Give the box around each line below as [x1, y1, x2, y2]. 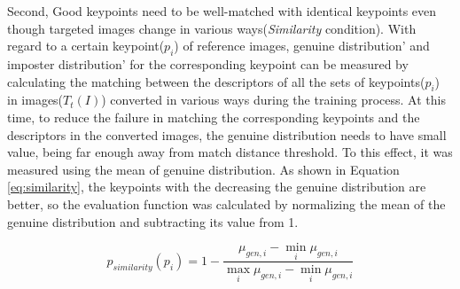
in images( [7, 90, 64, 109]
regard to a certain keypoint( [7, 36, 165, 55]
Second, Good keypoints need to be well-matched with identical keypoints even [7, 2, 437, 20]
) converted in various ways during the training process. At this [101, 90, 446, 109]
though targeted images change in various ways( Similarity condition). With [7, 19, 417, 37]
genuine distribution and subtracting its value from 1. [7, 212, 299, 230]
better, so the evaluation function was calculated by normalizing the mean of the [7, 194, 446, 213]
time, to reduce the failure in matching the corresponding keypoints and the [7, 107, 420, 126]
